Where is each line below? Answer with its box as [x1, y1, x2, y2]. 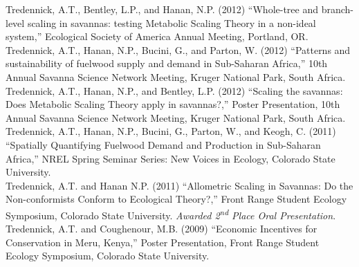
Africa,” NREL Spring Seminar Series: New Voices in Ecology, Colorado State [6, 151, 335, 165]
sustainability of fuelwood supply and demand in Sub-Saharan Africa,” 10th [6, 56, 328, 71]
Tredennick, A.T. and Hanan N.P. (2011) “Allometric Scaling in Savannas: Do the [6, 178, 353, 192]
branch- [321, 2, 354, 16]
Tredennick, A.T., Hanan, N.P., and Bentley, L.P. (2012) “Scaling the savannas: [6, 83, 343, 98]
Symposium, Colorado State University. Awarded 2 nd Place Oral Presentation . [6, 205, 336, 222]
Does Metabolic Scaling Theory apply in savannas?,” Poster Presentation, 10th [6, 97, 340, 111]
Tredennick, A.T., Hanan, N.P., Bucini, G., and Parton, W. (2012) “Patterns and [6, 42, 351, 57]
